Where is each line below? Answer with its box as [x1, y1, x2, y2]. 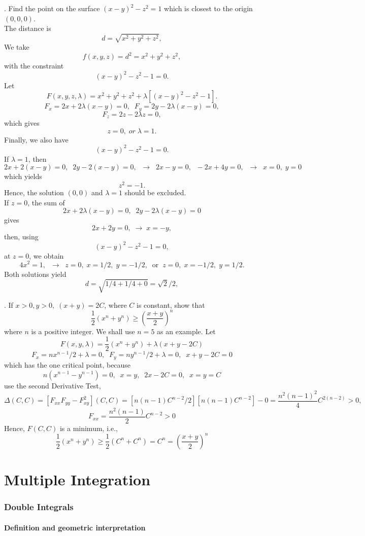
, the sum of [27, 197, 65, 207]
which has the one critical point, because [4, 359, 131, 370]
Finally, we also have [4, 134, 69, 145]
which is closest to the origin [164, 3, 253, 13]
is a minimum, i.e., [59, 422, 118, 433]
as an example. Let [157, 326, 216, 336]
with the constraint [4, 60, 64, 71]
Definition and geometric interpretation [4, 522, 146, 532]
